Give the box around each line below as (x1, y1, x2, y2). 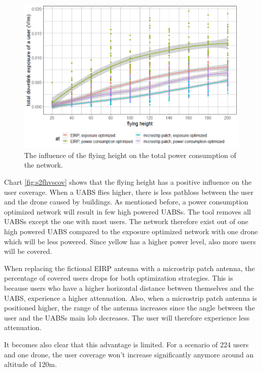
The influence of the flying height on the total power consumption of (24, 149, 236, 160)
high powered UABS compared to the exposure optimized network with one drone (4, 226, 258, 236)
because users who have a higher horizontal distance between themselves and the (4, 282, 254, 293)
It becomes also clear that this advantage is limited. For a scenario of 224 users (4, 339, 249, 349)
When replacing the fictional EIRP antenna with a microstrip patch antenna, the (4, 262, 255, 273)
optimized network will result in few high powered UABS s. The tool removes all (4, 206, 251, 217)
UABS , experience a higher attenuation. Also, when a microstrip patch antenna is (4, 292, 257, 303)
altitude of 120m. (4, 359, 57, 369)
